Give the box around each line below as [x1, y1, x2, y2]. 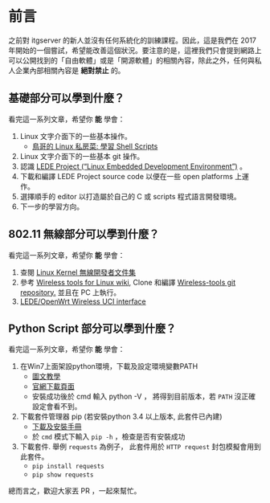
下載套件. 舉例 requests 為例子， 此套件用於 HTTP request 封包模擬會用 [19, 442, 255, 452]
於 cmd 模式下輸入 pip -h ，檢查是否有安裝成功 [31, 431, 186, 442]
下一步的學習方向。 [19, 202, 84, 211]
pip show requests [31, 471, 94, 479]
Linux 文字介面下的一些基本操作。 [19, 131, 133, 141]
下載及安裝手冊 [31, 422, 82, 431]
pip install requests [31, 463, 104, 471]
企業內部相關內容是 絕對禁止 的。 [14, 65, 125, 75]
